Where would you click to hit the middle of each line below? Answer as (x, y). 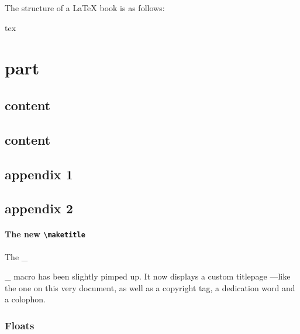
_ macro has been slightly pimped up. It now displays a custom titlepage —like (148, 276)
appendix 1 (39, 174)
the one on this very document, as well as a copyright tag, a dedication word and (150, 287)
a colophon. (25, 299)
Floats (20, 325)
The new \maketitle (45, 234)
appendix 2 (39, 208)
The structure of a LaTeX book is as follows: (85, 8)
